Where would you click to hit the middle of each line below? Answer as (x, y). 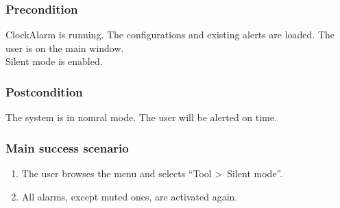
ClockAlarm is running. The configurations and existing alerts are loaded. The (170, 35)
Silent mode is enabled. (54, 61)
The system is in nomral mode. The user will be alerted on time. (141, 117)
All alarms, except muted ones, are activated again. (130, 196)
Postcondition (44, 91)
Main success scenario (67, 147)
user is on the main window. (65, 48)
